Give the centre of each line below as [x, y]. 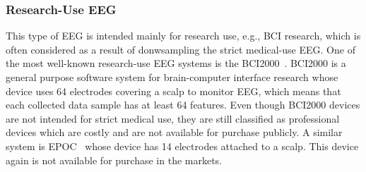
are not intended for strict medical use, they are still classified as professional [173, 118]
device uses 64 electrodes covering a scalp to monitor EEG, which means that [173, 91]
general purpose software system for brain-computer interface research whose [172, 77]
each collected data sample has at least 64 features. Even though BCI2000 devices [183, 105]
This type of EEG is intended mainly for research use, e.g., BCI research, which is [183, 36]
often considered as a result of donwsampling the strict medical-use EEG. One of [181, 49]
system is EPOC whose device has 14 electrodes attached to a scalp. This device [182, 146]
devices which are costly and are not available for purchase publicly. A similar [174, 132]
